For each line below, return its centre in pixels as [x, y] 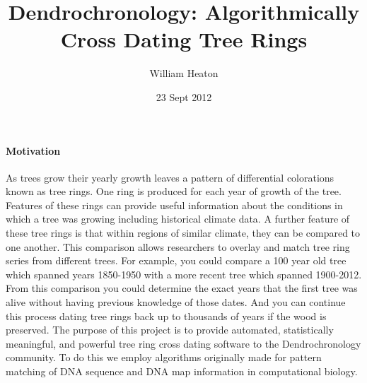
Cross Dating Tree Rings [184, 39]
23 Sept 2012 [184, 96]
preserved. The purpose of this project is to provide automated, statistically [170, 330]
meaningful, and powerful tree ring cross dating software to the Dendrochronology [183, 343]
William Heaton [184, 73]
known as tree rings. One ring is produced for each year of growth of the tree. [174, 191]
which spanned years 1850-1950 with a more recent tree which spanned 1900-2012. [184, 274]
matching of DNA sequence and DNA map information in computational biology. [182, 371]
